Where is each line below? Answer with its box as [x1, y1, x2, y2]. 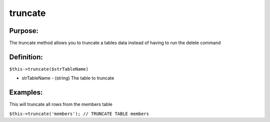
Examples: [9, 88, 43, 97]
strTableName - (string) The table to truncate [21, 75, 114, 81]
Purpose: [9, 26, 38, 35]
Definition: [9, 52, 43, 61]
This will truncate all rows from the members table [9, 101, 112, 107]
